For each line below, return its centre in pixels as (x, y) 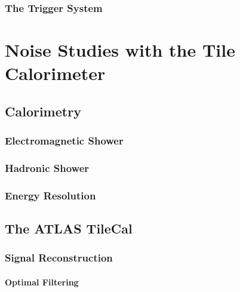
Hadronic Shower (47, 167)
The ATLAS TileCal (69, 228)
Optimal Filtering (42, 282)
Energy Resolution (50, 195)
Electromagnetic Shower (64, 141)
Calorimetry (43, 111)
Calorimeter (55, 73)
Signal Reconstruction (59, 258)
